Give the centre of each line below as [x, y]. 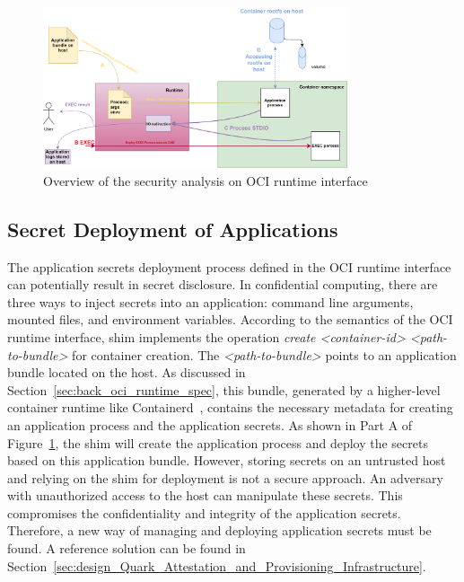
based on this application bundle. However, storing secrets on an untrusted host [227, 460]
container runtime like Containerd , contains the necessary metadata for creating [230, 407]
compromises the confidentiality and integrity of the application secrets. [204, 512]
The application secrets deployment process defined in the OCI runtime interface [229, 266]
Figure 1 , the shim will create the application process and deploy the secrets [218, 442]
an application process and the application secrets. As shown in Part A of [210, 424]
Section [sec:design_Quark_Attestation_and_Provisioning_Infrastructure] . [217, 565]
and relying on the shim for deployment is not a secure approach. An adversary [225, 477]
